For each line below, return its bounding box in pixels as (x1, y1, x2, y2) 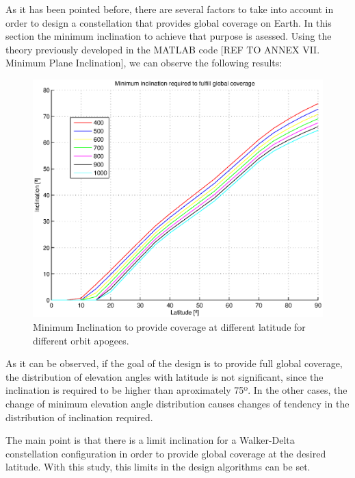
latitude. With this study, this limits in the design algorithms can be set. (5, 460, 311, 474)
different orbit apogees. (33, 333, 129, 347)
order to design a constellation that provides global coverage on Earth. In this (5, 15, 332, 29)
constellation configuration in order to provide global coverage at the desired (5, 446, 326, 460)
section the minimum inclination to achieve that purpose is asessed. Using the (5, 29, 332, 43)
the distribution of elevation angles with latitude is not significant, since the (5, 369, 324, 383)
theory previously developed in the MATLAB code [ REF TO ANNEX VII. (5, 42, 320, 56)
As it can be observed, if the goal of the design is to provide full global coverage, (5, 356, 343, 370)
